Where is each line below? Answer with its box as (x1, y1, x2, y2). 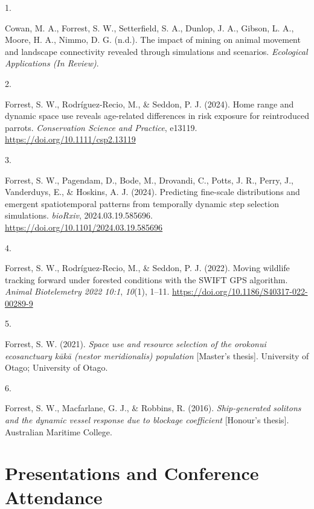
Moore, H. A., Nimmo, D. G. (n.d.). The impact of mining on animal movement (5, 33, 301, 46)
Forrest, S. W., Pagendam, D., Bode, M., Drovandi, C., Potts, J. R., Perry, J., (5, 173, 293, 186)
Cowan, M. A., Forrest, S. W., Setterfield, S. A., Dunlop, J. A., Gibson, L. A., (5, 21, 294, 34)
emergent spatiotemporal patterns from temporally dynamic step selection (5, 197, 279, 210)
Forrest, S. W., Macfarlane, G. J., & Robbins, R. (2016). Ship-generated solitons (5, 402, 301, 414)
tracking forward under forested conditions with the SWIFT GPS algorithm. (5, 273, 288, 286)
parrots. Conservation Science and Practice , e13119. (5, 121, 197, 133)
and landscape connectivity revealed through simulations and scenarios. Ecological (5, 45, 308, 57)
